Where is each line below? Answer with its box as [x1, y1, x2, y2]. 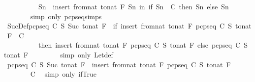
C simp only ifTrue [30, 69, 96, 79]
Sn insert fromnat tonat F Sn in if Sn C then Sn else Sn [38, 1, 229, 11]
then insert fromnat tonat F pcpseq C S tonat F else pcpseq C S [38, 40, 248, 50]
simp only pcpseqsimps [30, 11, 102, 21]
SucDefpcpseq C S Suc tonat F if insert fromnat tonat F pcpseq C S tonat [7, 21, 252, 31]
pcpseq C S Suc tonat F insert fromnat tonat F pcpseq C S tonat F [7, 59, 231, 69]
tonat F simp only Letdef [4, 49, 113, 59]
